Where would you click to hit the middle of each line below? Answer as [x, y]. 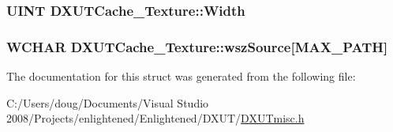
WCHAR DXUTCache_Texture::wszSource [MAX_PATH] [197, 46]
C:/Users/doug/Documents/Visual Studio [108, 102]
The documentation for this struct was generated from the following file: [181, 76]
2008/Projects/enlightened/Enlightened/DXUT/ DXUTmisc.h [155, 118]
